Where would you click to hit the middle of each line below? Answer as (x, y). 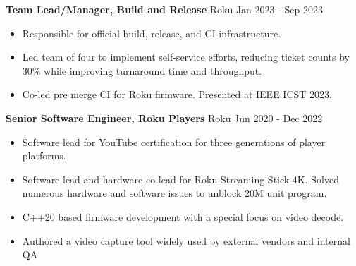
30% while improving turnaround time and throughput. (142, 70)
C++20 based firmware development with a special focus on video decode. (183, 216)
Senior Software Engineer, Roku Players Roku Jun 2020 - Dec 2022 (164, 117)
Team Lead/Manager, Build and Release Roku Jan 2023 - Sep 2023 (164, 9)
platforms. (44, 156)
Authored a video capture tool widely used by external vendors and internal (186, 240)
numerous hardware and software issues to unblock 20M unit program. (174, 193)
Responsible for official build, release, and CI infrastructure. (152, 33)
